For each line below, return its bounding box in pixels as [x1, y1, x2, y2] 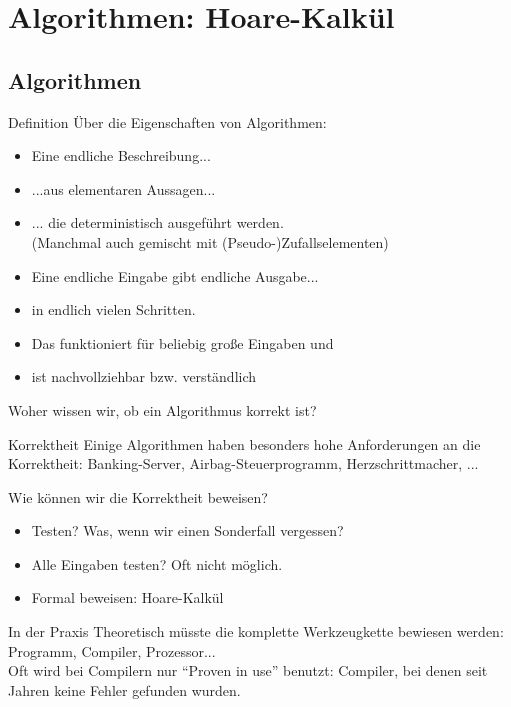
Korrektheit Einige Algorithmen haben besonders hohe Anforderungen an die [8, 433, 481, 454]
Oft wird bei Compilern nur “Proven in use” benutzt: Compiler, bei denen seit [8, 660, 488, 681]
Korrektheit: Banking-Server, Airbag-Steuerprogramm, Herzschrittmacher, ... [8, 453, 479, 474]
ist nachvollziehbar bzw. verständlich [31, 366, 257, 387]
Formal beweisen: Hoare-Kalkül [31, 587, 224, 608]
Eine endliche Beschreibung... [31, 145, 211, 166]
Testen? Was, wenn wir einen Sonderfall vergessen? [31, 520, 344, 541]
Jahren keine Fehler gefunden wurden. [8, 679, 241, 700]
